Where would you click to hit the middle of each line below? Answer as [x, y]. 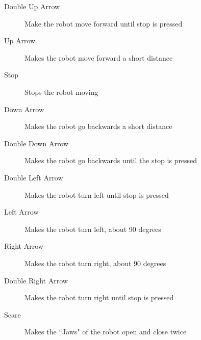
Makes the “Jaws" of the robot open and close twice [106, 332]
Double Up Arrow [32, 6]
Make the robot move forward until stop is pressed [104, 23]
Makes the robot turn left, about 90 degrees [93, 229]
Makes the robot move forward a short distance [99, 57]
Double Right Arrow [36, 280]
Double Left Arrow [34, 177]
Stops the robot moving [61, 91]
